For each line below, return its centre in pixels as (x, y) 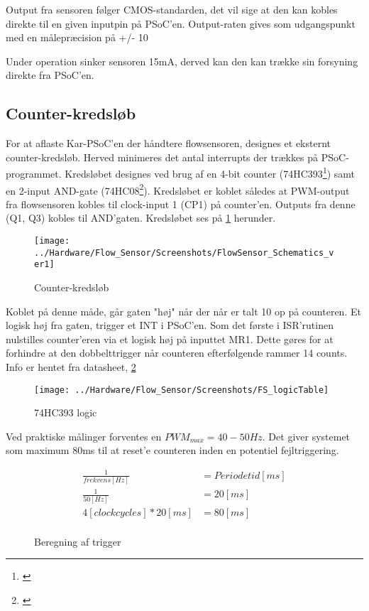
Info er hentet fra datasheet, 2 (71, 366)
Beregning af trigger (78, 541)
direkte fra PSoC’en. (50, 75)
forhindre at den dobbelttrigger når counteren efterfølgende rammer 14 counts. (177, 353)
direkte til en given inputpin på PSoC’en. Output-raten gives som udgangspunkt (181, 23)
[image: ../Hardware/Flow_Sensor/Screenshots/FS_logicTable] (182, 390)
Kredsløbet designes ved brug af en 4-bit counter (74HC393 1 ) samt (210, 173)
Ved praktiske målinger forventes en (84, 436)
